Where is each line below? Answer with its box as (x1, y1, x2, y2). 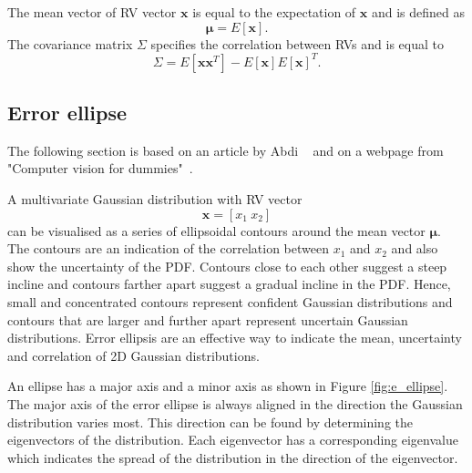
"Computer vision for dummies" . (7, 159, 193, 178)
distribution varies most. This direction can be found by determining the (7, 412, 414, 431)
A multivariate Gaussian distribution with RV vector (7, 190, 303, 209)
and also (391, 239, 438, 258)
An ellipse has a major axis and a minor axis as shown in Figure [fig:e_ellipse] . (7, 376, 448, 396)
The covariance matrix (7, 34, 133, 53)
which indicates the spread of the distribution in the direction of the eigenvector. (7, 447, 458, 467)
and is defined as (371, 3, 466, 21)
